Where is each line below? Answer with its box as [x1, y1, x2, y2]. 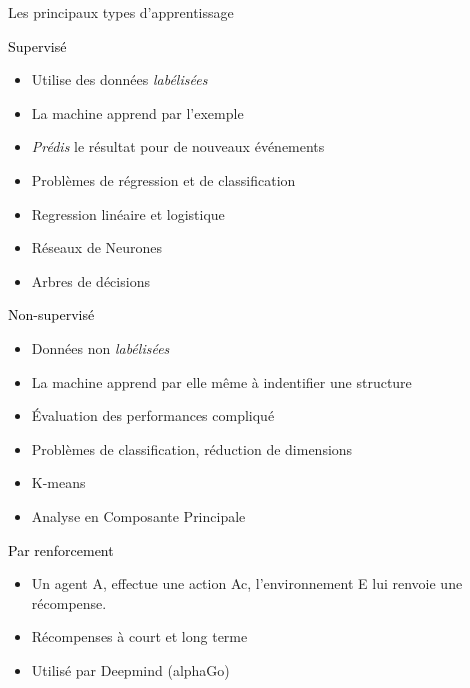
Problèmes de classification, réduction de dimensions [31, 438, 353, 459]
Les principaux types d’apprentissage [8, 2, 234, 22]
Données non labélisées [31, 337, 170, 358]
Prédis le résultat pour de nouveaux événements [31, 136, 325, 157]
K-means [31, 472, 86, 493]
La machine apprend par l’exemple [31, 102, 244, 123]
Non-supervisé [8, 304, 95, 325]
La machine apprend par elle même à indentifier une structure [31, 371, 412, 392]
